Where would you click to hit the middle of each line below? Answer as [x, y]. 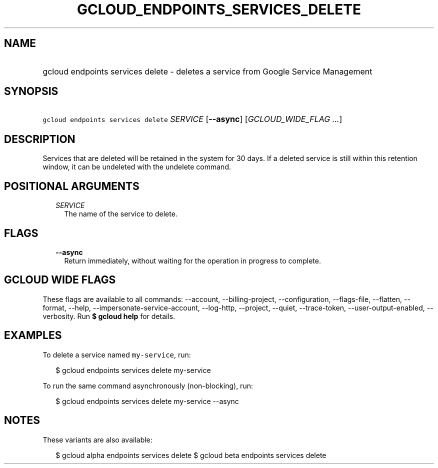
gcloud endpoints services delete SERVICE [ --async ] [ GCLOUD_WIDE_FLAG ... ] [192, 119]
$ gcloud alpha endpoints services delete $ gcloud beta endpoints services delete [191, 455]
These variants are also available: [97, 439]
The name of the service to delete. [121, 214]
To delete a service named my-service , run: [117, 354]
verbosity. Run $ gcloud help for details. [109, 316]
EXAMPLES [33, 335]
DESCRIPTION [40, 139]
